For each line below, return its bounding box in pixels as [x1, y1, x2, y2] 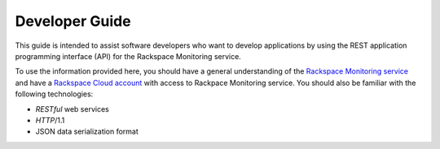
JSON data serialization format [35, 126, 139, 137]
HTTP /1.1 [35, 115, 65, 125]
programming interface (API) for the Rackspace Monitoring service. [15, 51, 242, 61]
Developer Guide [15, 12, 131, 30]
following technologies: [15, 89, 94, 99]
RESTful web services [35, 104, 109, 113]
